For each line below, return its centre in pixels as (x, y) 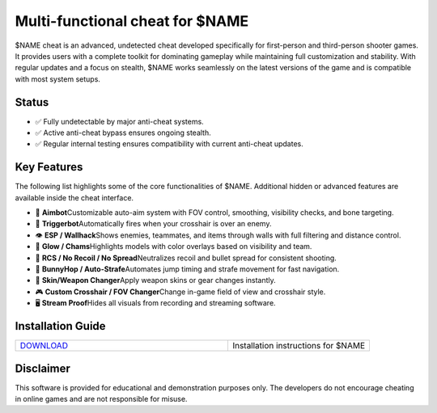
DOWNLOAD (44, 346)
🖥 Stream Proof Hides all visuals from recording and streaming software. (155, 303)
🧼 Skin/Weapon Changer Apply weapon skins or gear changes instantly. (156, 280)
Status (32, 102)
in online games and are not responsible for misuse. (101, 399)
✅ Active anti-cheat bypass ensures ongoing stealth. (123, 133)
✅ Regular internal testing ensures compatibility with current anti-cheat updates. (169, 144)
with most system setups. (58, 79)
